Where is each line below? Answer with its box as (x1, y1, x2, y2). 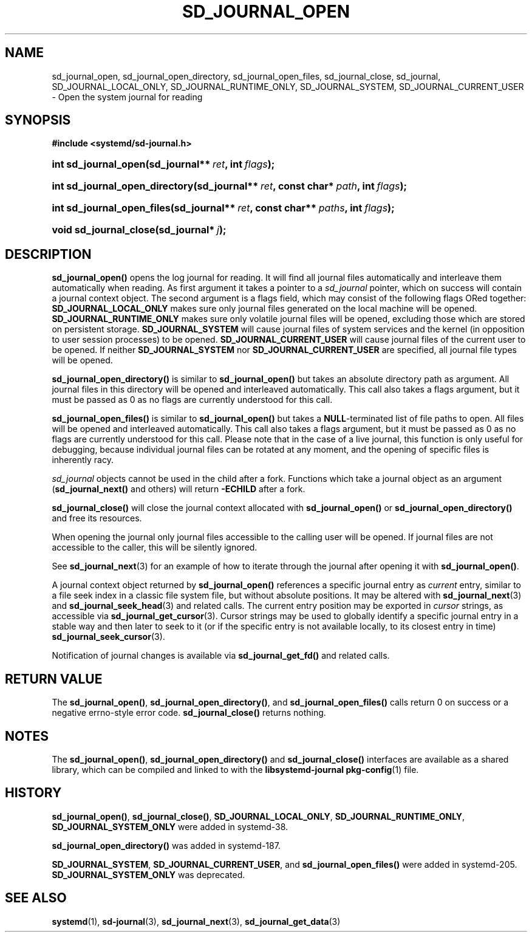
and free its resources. (52, 513, 142, 524)
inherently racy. (52, 455, 114, 465)
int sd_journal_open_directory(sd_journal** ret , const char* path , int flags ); (52, 180, 407, 193)
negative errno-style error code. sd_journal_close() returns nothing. (52, 707, 326, 718)
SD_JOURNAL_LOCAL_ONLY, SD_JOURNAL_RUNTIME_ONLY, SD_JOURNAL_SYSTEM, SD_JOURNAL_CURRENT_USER (52, 81, 524, 92)
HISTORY (5, 785, 62, 801)
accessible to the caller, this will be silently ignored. (52, 542, 257, 553)
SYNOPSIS (5, 112, 71, 128)
